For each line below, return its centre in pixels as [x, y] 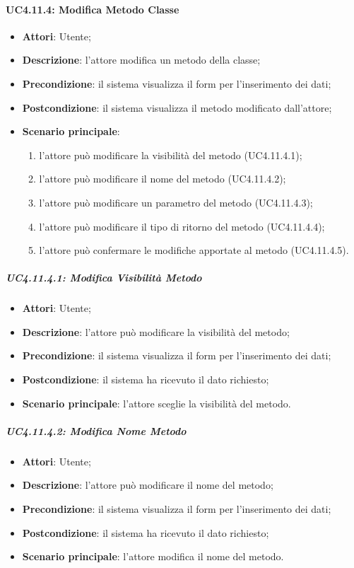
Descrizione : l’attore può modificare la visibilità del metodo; [156, 331]
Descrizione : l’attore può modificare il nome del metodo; [148, 485]
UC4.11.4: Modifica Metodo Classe [93, 9]
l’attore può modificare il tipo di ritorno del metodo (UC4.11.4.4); [182, 226]
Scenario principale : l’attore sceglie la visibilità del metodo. [157, 403]
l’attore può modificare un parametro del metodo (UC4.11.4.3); [176, 202]
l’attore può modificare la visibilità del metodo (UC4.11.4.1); [171, 155]
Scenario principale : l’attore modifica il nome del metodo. [153, 556]
